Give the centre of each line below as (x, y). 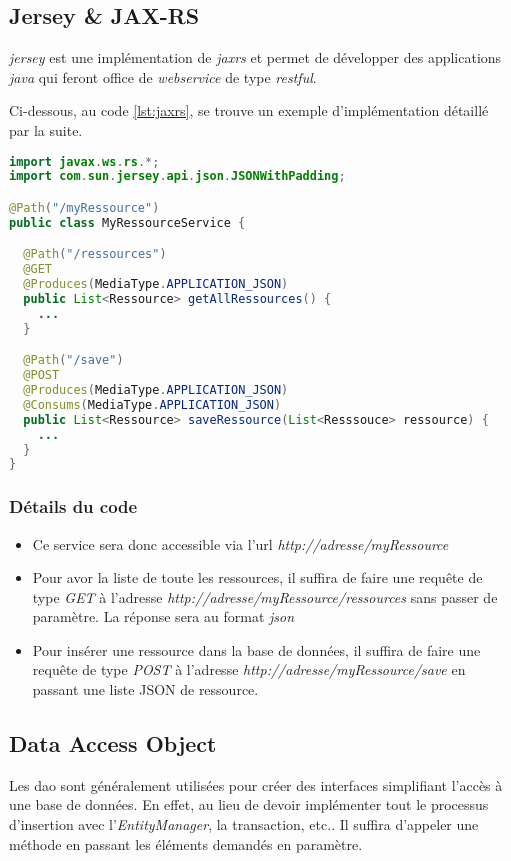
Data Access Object (113, 743)
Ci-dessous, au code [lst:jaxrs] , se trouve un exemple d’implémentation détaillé (249, 110)
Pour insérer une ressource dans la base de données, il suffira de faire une (256, 649)
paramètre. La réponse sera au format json (163, 616)
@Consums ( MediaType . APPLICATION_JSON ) (152, 404)
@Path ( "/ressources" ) (95, 254)
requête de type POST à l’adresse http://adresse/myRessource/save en (249, 669)
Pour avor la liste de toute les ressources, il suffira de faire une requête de (257, 577)
